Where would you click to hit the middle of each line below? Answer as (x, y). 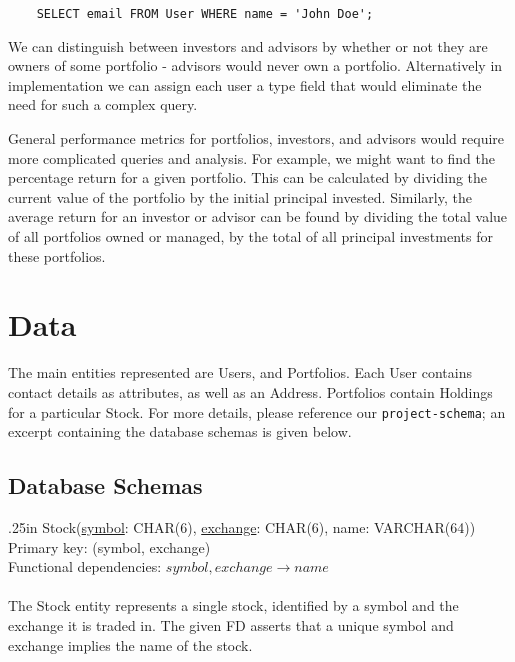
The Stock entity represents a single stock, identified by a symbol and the (233, 605)
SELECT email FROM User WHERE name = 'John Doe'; (205, 14)
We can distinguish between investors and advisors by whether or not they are (248, 45)
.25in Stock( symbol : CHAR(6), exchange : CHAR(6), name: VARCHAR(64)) (242, 526)
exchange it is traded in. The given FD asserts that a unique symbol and (231, 624)
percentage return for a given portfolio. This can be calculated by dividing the (248, 177)
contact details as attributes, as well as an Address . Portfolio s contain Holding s (250, 391)
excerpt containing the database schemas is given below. (180, 431)
